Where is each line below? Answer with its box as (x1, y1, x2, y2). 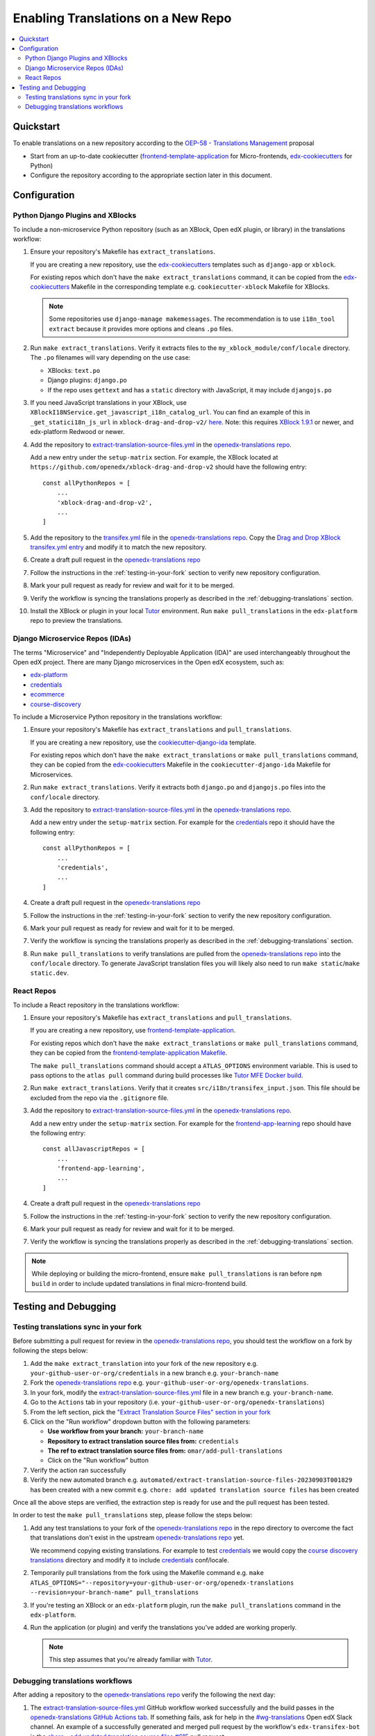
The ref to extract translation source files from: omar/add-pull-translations (47, 1446, 283, 1455)
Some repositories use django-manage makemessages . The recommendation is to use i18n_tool (49, 315, 335, 323)
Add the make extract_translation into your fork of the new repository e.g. (30, 1359, 258, 1367)
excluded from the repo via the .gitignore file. (30, 1094, 169, 1102)
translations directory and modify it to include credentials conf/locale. (30, 1555, 229, 1564)
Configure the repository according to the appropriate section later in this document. (30, 171, 272, 180)
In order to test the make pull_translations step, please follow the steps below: (12, 1511, 253, 1519)
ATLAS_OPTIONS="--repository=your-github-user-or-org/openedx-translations (30, 1578, 294, 1587)
